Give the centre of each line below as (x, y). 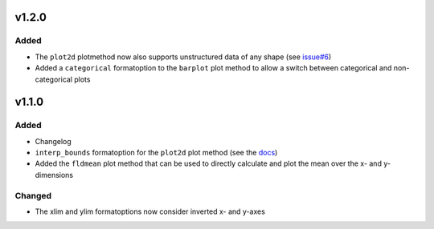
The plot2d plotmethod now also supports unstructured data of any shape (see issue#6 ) (183, 57)
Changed (33, 195)
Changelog (53, 141)
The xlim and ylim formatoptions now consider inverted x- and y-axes (150, 211)
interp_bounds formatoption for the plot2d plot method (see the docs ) (156, 153)
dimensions (54, 175)
